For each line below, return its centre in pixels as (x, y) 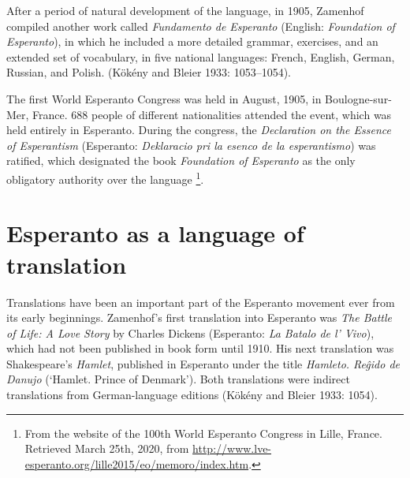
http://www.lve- (232, 448)
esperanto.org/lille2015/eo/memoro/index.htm (137, 463)
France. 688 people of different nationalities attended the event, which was (212, 114)
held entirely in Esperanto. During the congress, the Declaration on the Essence (199, 130)
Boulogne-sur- (358, 98)
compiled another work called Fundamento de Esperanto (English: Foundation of (201, 26)
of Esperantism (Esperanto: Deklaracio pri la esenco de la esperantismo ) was (191, 145)
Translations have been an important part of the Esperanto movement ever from (201, 302)
